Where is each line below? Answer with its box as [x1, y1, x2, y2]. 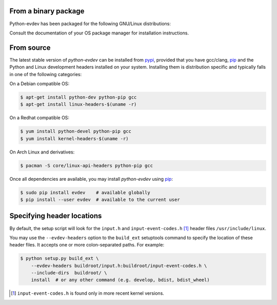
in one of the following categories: [9, 71, 82, 77]
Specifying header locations [9, 212, 102, 220]
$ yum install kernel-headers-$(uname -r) [20, 136, 129, 141]
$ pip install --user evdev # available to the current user [20, 197, 180, 203]
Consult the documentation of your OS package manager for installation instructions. [9, 30, 189, 36]
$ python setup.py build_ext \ [20, 256, 100, 261]
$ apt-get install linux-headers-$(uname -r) [20, 102, 137, 107]
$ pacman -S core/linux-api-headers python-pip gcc [20, 162, 153, 168]
